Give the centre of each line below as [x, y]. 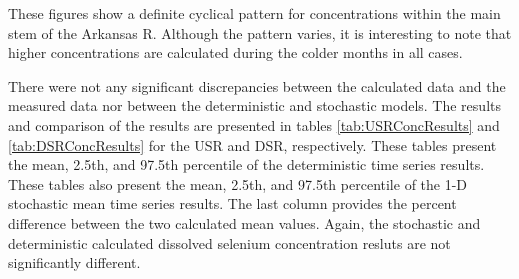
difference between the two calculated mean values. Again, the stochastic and [244, 222]
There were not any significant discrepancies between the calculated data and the [257, 85]
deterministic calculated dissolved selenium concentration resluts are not [229, 242]
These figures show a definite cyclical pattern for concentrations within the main [254, 13]
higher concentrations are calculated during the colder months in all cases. [235, 52]
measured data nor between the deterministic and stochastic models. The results [254, 105]
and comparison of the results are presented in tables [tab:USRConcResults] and [254, 124]
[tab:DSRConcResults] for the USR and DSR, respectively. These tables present [252, 144]
